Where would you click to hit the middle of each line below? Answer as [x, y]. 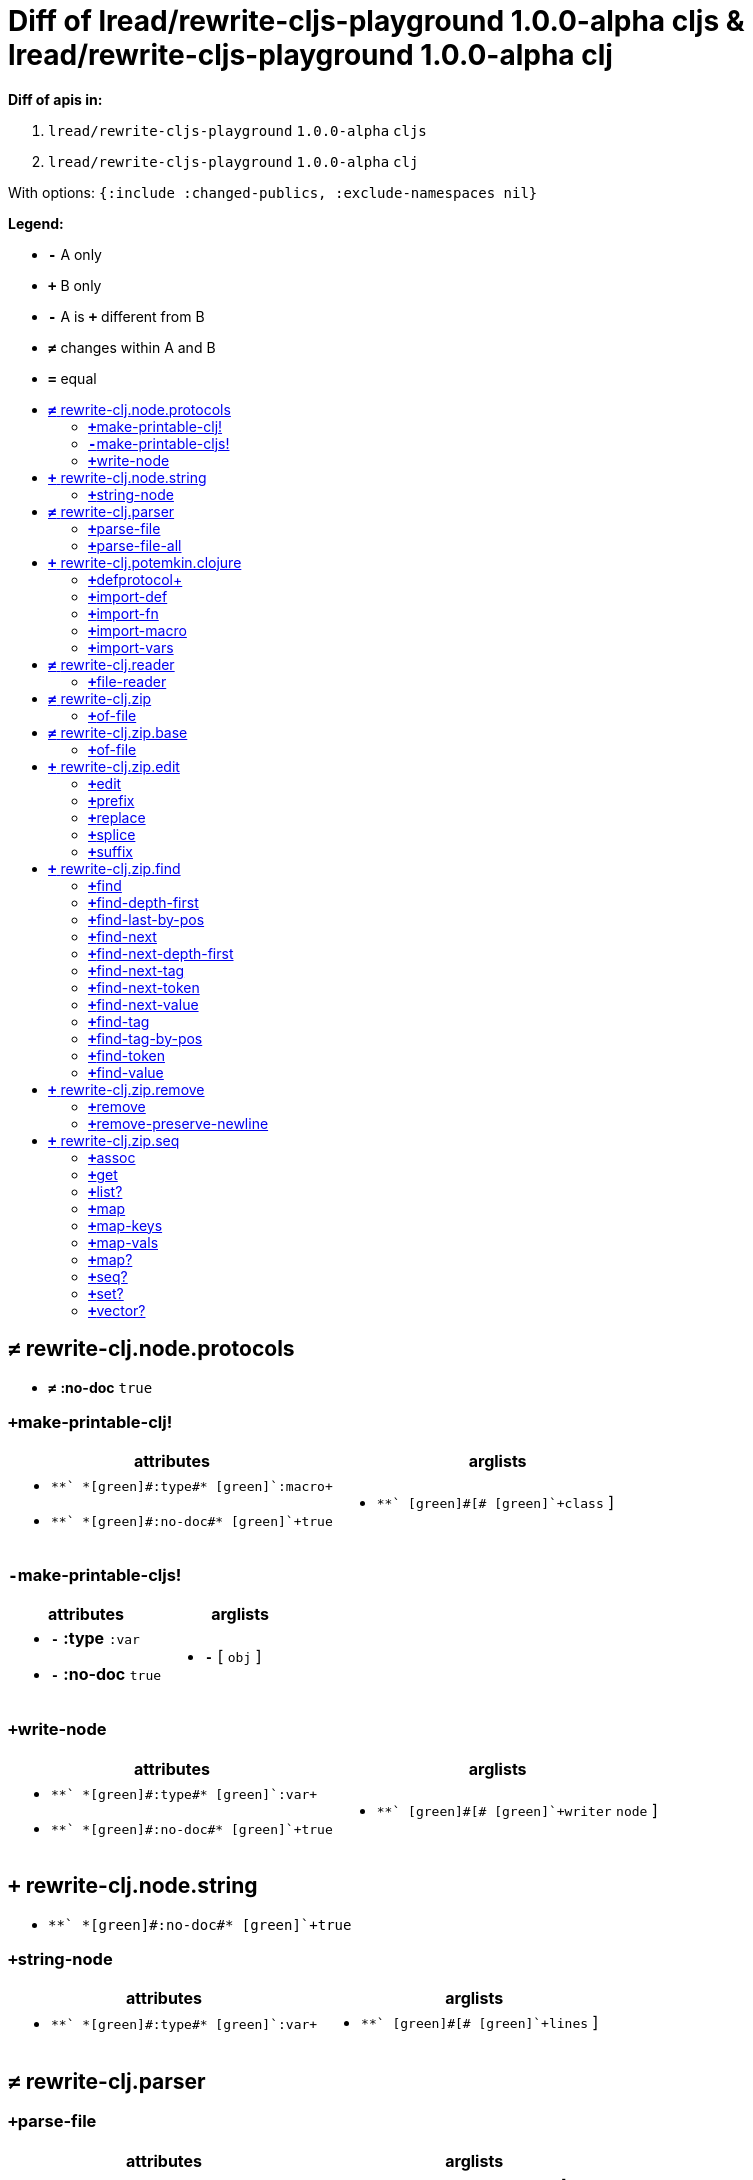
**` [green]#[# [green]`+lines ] [480, 2022]
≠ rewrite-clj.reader [111, 664]
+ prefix [111, 800]
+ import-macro [137, 630]
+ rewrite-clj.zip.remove [126, 1089]
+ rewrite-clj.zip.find [114, 868]
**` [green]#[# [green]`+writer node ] [517, 1809]
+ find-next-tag [136, 970]
